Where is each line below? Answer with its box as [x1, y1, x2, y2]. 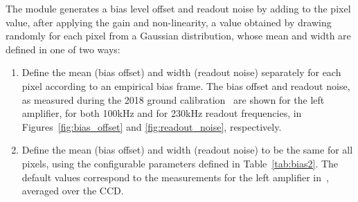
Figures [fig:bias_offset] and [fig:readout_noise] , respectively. [21, 119, 282, 134]
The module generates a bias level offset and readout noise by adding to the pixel [6, 1, 351, 15]
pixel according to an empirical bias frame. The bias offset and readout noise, [21, 78, 350, 93]
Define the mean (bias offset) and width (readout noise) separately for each [21, 65, 341, 80]
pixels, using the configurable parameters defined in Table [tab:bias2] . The [21, 156, 339, 170]
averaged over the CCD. [21, 183, 124, 198]
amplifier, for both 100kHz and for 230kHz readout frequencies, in [21, 106, 302, 120]
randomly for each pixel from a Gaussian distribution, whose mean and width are [6, 28, 351, 43]
